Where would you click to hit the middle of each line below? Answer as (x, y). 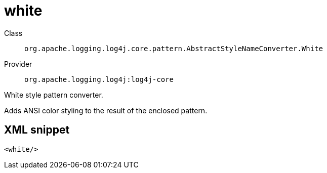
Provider (18, 64)
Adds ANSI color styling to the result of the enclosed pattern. (106, 110)
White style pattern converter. (54, 95)
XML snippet (37, 130)
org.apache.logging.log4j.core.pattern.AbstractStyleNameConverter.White (174, 48)
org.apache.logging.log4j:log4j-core (99, 79)
